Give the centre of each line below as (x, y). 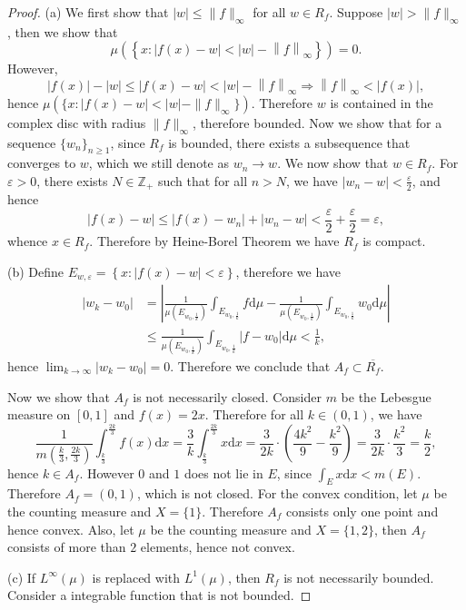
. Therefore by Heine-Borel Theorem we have (214, 241)
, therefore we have (288, 271)
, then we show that (63, 31)
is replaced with (136, 577)
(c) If (22, 577)
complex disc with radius (77, 122)
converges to (42, 163)
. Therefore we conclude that (250, 366)
